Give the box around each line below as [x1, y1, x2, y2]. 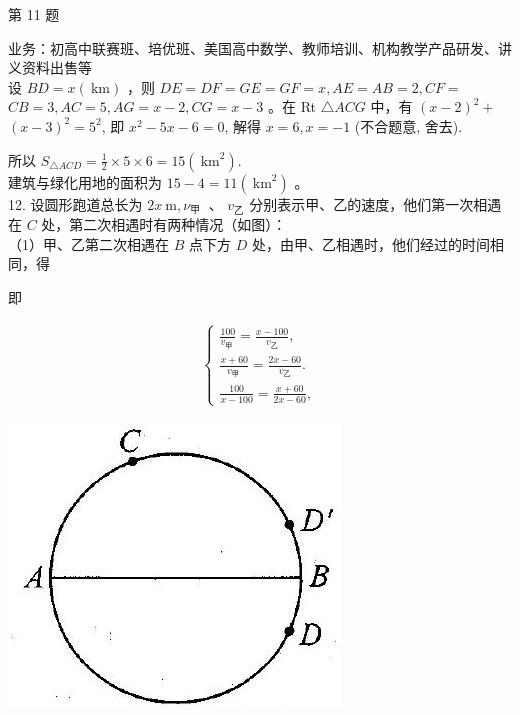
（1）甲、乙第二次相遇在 [8, 233, 169, 254]
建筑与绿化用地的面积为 [8, 171, 162, 192]
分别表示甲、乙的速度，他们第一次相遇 [249, 193, 502, 214]
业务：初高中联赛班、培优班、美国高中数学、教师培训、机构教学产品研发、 [8, 37, 498, 58]
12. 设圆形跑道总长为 [8, 193, 143, 214]
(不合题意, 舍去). [354, 115, 463, 136]
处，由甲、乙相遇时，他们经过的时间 [251, 233, 490, 254]
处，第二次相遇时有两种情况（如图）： [41, 214, 287, 235]
